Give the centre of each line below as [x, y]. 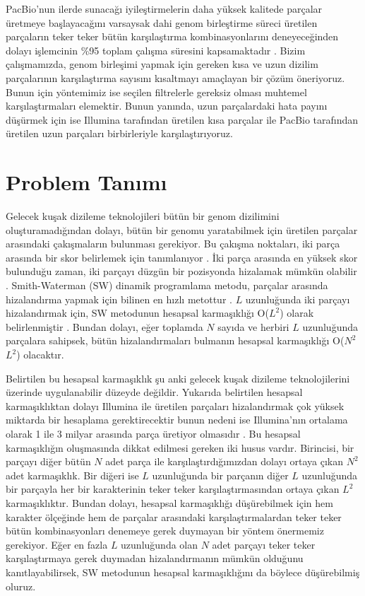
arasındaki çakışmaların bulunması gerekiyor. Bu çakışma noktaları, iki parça [173, 244]
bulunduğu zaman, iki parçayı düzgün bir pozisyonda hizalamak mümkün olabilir [181, 271]
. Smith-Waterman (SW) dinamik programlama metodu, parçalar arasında [167, 285]
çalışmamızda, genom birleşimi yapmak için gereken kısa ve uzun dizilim [162, 64]
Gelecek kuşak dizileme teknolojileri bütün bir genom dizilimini [143, 216]
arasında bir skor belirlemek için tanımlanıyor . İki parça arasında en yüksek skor [182, 257]
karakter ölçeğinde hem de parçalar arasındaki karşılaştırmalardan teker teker [174, 516]
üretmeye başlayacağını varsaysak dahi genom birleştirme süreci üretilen [162, 22]
